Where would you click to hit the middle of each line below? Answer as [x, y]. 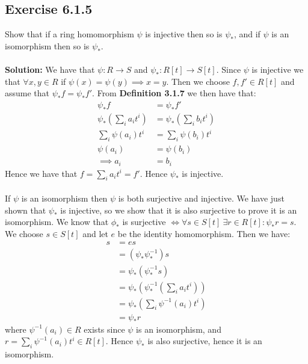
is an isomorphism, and [179, 329]
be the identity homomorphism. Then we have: [204, 233]
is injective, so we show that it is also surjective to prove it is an [179, 210]
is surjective [144, 222]
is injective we [278, 69]
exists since [104, 329]
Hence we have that [41, 173]
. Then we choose [198, 81]
